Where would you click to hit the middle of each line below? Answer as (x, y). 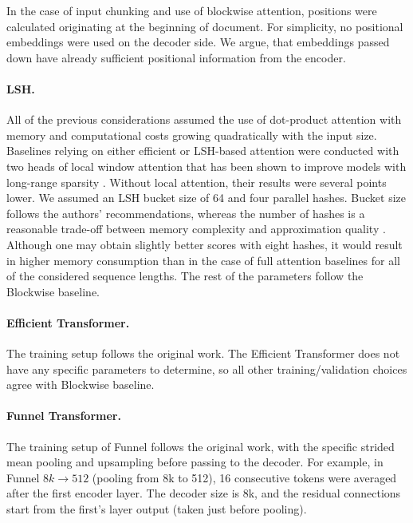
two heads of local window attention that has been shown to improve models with (206, 166)
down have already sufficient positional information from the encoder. (176, 57)
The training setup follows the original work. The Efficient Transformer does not (203, 353)
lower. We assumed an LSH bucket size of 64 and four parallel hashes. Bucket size (206, 198)
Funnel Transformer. (64, 416)
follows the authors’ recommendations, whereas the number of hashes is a (186, 213)
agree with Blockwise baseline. (81, 384)
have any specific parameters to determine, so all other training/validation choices (207, 368)
